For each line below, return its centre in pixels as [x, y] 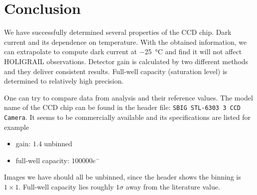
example [17, 127]
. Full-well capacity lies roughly [66, 186]
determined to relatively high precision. [64, 81]
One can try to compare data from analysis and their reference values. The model [128, 97]
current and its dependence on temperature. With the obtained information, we [126, 42]
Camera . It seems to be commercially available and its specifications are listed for [127, 117]
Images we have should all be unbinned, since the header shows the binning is [123, 177]
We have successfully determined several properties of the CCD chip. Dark [118, 32]
